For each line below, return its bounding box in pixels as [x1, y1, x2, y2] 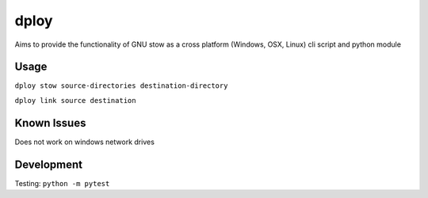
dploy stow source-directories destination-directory [14, 82, 228, 90]
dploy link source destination [14, 96, 136, 105]
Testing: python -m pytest [14, 178, 110, 188]
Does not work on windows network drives [14, 137, 155, 147]
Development [14, 158, 83, 171]
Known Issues [14, 116, 86, 130]
